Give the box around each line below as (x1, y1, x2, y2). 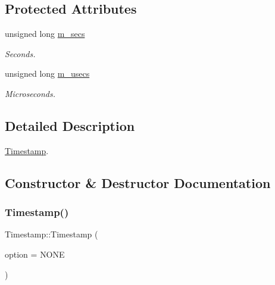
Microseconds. (5, 87, 56, 99)
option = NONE (5, 248, 65, 260)
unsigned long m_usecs (5, 67, 90, 80)
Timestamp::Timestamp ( (5, 228, 98, 240)
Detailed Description (5, 116, 135, 134)
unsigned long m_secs (5, 27, 85, 40)
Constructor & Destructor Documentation (5, 173, 271, 192)
